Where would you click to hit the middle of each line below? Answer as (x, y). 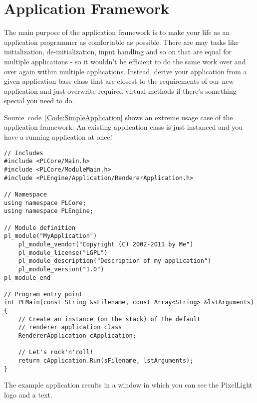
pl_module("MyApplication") (51, 236)
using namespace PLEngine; (49, 211)
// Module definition (40, 228)
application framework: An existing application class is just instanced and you (124, 127)
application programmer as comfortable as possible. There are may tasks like (122, 42)
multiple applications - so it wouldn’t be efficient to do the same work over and (125, 61)
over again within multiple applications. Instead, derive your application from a (126, 71)
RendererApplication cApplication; (77, 336)
